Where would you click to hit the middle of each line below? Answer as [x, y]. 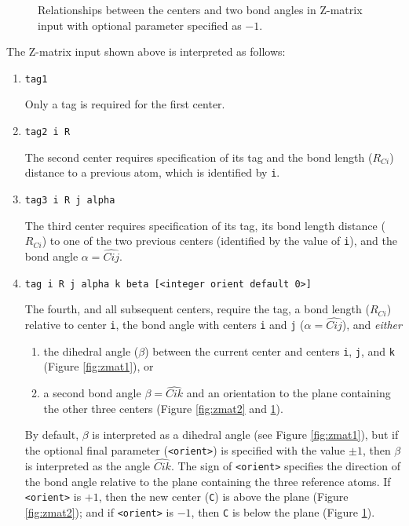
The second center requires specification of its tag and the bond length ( [199, 157]
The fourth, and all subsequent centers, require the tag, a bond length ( [197, 309]
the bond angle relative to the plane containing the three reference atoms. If [208, 481]
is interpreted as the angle [88, 465]
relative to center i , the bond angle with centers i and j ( [164, 325]
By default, [52, 435]
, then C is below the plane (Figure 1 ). [283, 511]
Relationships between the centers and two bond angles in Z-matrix [200, 9]
